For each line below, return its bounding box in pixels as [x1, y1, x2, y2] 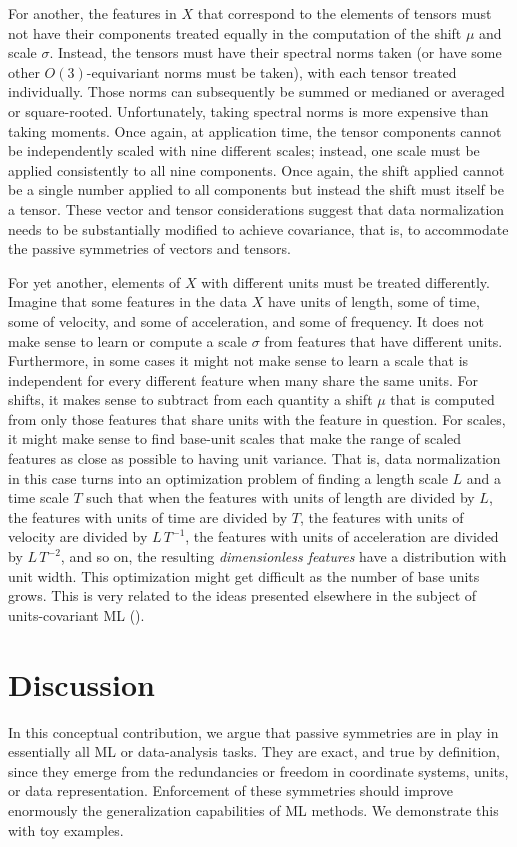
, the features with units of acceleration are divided [185, 526, 499, 547]
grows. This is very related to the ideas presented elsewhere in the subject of [8, 585, 477, 606]
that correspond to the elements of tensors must [197, 3, 492, 23]
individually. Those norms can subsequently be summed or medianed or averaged [8, 81, 505, 102]
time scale [8, 487, 69, 508]
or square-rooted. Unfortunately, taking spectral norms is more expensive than [8, 100, 489, 121]
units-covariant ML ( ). [8, 604, 145, 625]
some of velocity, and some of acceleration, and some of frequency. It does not [8, 310, 484, 331]
